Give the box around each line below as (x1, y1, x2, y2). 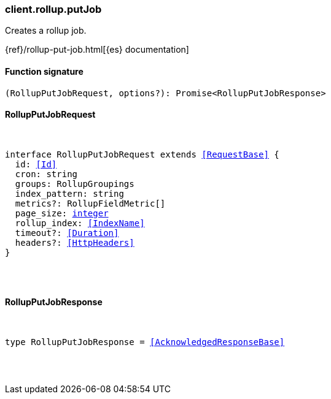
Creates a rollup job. (5, 25, 87, 36)
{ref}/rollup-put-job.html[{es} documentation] (5, 44, 189, 55)
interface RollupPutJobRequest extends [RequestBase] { (5, 149, 279, 159)
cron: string (15, 169, 78, 179)
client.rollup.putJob (5, 3, 102, 15)
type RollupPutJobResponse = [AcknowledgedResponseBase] (5, 337, 285, 348)
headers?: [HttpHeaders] (15, 237, 134, 248)
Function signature (5, 66, 84, 77)
